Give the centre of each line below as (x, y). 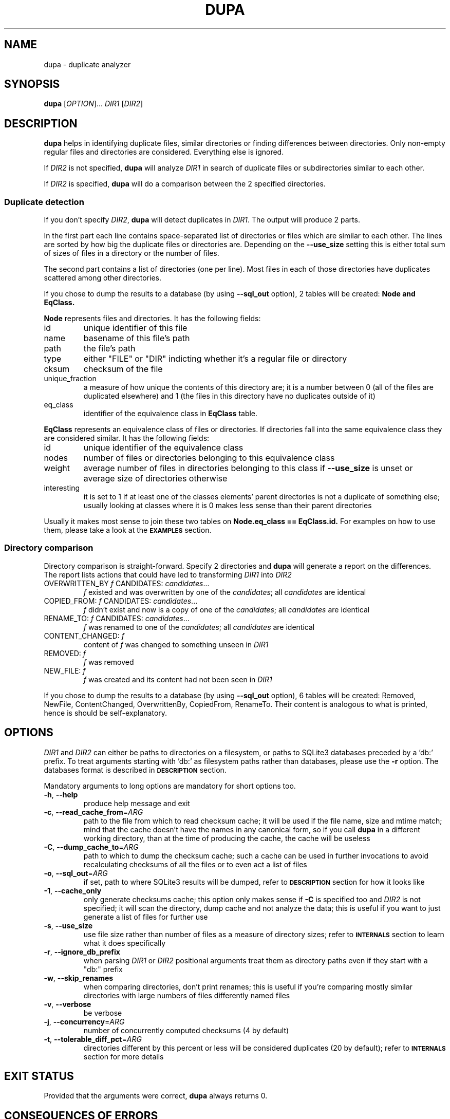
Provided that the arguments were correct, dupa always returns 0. (156, 1096)
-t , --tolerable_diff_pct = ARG (93, 1039)
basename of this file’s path (137, 338)
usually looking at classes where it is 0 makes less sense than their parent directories (228, 506)
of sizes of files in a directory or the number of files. (132, 253)
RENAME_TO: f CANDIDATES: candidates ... (117, 618)
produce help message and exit (137, 803)
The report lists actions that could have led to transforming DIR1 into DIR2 (168, 574)
